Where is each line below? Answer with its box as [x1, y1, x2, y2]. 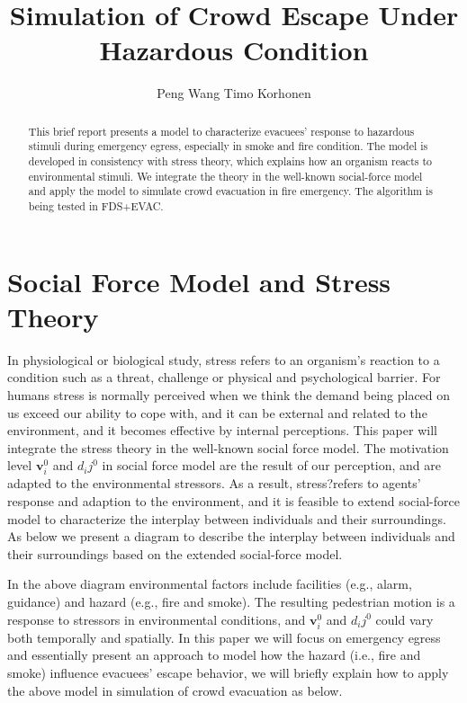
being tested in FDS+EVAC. [28, 198, 164, 213]
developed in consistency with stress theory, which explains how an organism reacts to [28, 154, 432, 169]
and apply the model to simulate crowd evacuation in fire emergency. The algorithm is [28, 183, 433, 199]
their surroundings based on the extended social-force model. [7, 544, 343, 563]
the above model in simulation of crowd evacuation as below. [7, 681, 343, 699]
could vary [375, 610, 434, 628]
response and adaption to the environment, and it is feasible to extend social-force [7, 492, 460, 511]
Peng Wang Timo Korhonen [157, 84, 311, 102]
